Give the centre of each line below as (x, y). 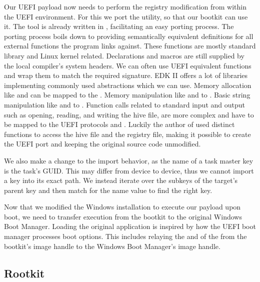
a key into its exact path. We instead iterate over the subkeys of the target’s (121, 180)
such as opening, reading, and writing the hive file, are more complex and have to (129, 114)
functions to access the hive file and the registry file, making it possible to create (127, 134)
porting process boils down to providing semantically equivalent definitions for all (129, 36)
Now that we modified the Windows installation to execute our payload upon (122, 207)
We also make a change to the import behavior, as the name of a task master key (129, 160)
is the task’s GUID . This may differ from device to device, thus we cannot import (129, 170)
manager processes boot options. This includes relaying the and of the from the (125, 236)
